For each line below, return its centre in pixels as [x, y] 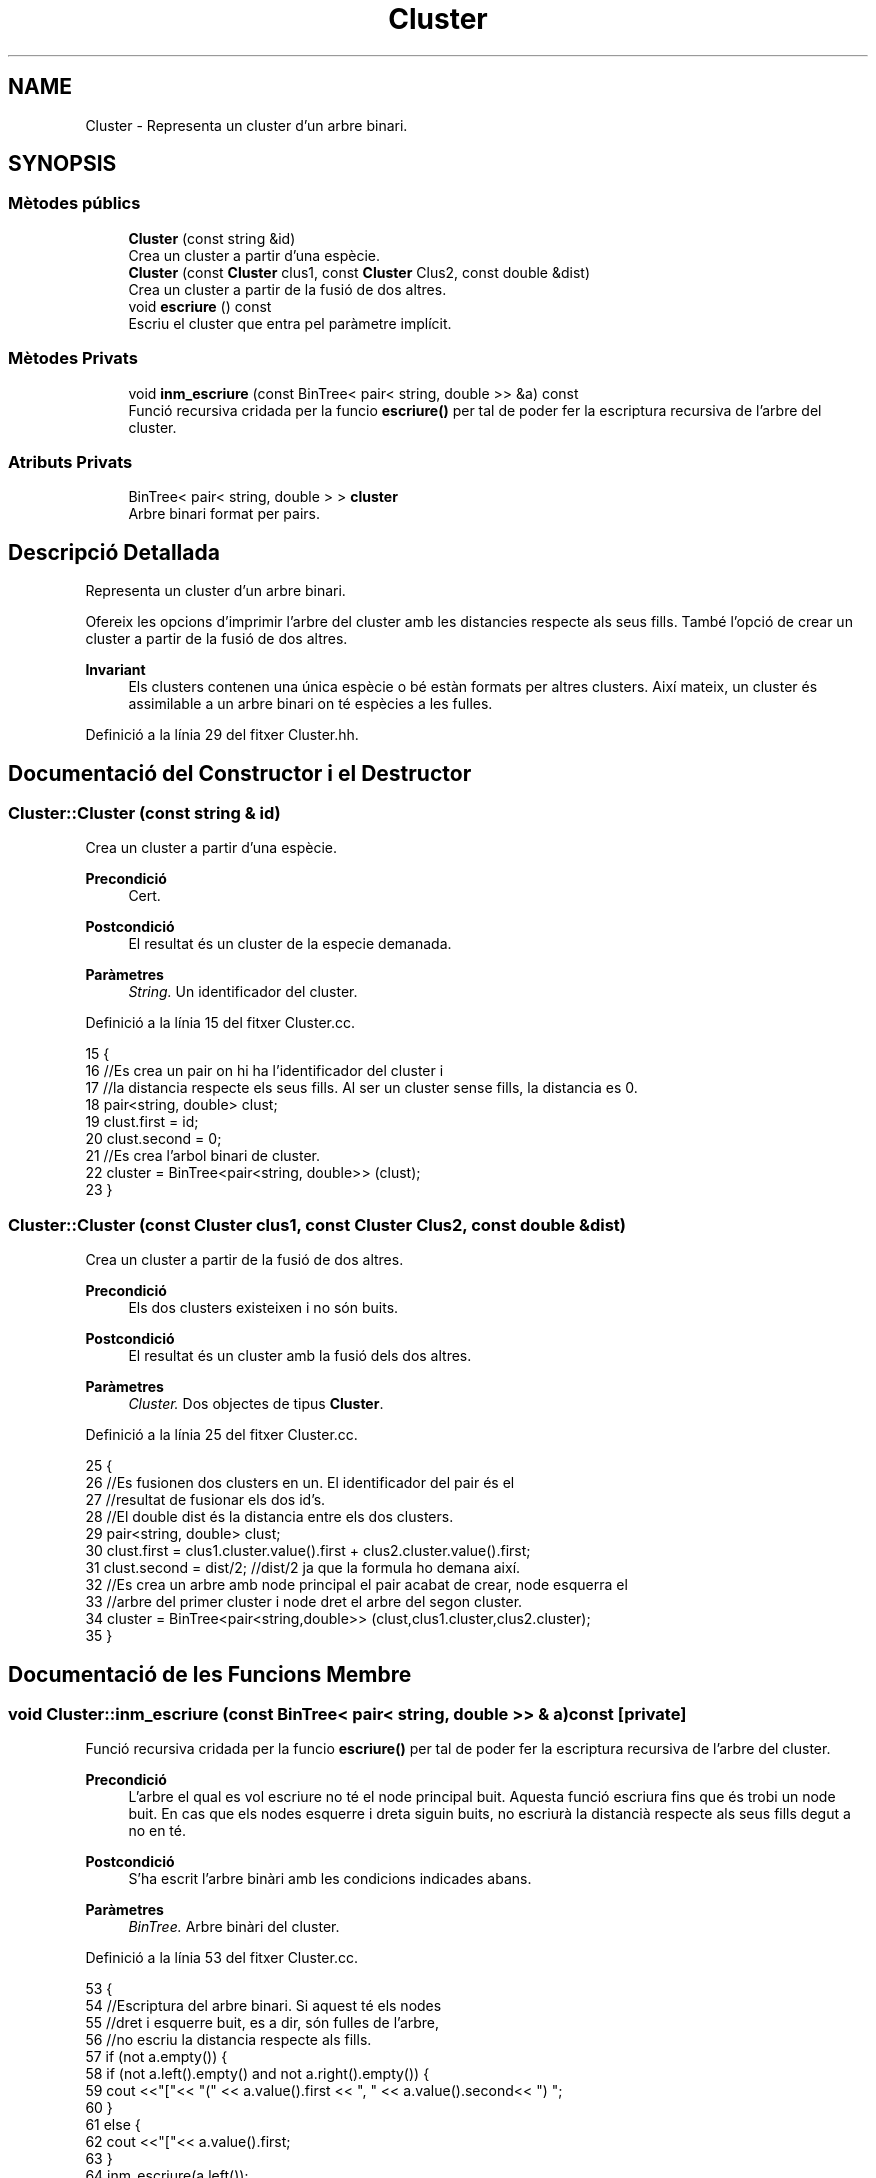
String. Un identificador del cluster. [243, 992]
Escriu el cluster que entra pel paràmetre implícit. [290, 323]
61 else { [113, 2125]
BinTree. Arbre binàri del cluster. [234, 1927]
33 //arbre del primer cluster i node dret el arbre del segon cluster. [304, 1602]
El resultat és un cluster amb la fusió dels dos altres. [300, 1356]
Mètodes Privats [73, 358]
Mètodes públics [74, 203]
